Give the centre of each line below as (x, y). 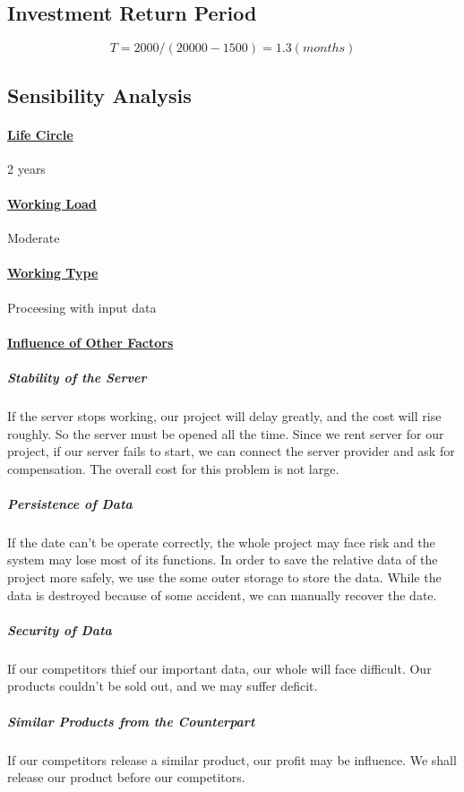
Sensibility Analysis (99, 95)
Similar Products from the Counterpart (131, 721)
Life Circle (40, 134)
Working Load (52, 203)
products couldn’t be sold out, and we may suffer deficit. (163, 686)
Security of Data (60, 629)
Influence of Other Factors (90, 342)
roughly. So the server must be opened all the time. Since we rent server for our (226, 433)
